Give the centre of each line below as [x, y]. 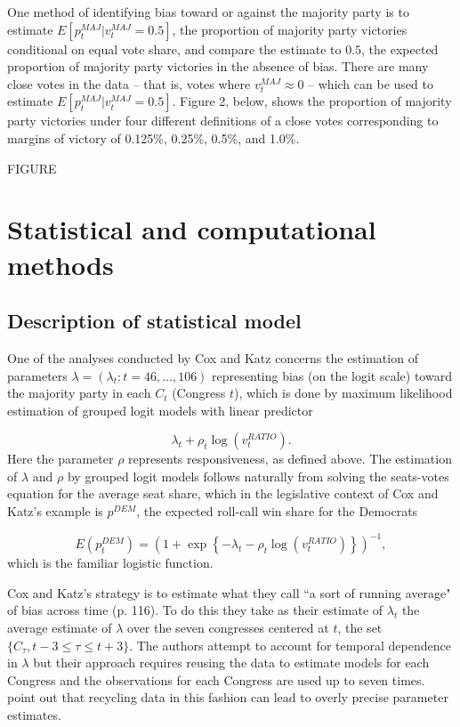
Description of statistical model [154, 321]
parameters [37, 375]
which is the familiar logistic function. [110, 563]
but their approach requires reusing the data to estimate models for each [231, 662]
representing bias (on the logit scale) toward [332, 375]
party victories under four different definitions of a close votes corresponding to [223, 121]
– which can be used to [371, 83]
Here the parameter [61, 459]
